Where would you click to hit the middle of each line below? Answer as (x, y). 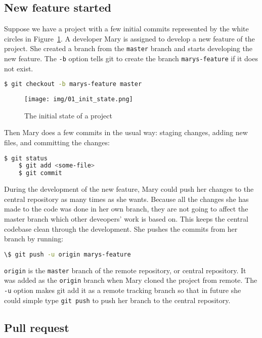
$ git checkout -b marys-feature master (73, 84)
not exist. (19, 68)
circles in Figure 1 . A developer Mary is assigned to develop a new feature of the (129, 38)
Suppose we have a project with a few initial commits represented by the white (126, 29)
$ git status (26, 158)
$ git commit (40, 173)
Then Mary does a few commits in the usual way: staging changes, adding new (126, 132)
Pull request (37, 327)
